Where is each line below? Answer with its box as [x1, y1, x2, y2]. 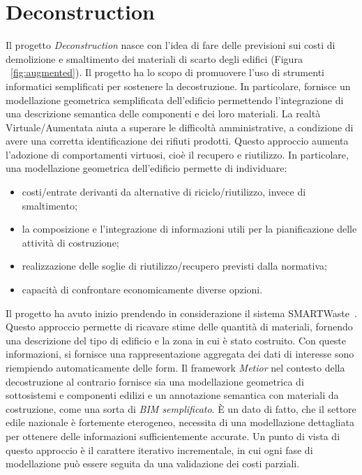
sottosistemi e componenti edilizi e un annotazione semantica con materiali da [6, 388, 339, 402]
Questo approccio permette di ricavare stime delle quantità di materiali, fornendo [6, 319, 353, 334]
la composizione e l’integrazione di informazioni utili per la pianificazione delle [22, 221, 357, 236]
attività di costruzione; [22, 235, 119, 249]
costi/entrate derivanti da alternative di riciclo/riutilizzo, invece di [22, 184, 306, 199]
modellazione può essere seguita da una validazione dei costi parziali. [6, 456, 300, 471]
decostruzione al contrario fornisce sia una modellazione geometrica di [6, 374, 304, 388]
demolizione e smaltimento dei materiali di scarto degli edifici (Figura [6, 51, 303, 66]
